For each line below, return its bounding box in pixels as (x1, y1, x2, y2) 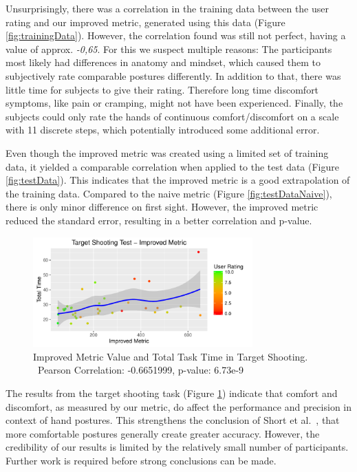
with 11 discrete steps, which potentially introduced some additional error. (6, 122, 320, 137)
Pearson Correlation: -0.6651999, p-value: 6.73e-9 (37, 363, 244, 377)
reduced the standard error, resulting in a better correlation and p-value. (6, 213, 312, 227)
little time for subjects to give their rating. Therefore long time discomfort (6, 82, 319, 96)
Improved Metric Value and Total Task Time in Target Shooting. (33, 349, 308, 363)
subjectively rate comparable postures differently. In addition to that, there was (6, 68, 341, 83)
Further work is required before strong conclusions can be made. (6, 453, 277, 467)
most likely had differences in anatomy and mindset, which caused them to (6, 55, 321, 69)
